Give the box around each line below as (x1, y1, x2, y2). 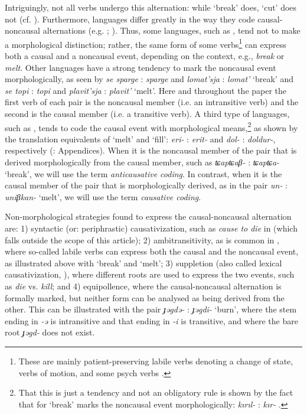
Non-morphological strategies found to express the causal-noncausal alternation (5, 210, 292, 223)
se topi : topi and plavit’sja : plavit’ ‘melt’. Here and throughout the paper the (5, 84, 287, 96)
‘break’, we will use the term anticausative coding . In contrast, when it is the (5, 167, 282, 180)
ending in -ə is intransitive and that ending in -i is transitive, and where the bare (5, 314, 298, 327)
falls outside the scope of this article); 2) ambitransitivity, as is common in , (5, 233, 279, 246)
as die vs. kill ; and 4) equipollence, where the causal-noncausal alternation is (5, 279, 282, 292)
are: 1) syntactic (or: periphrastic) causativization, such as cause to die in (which (5, 222, 298, 234)
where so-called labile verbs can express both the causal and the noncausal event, (5, 245, 299, 257)
